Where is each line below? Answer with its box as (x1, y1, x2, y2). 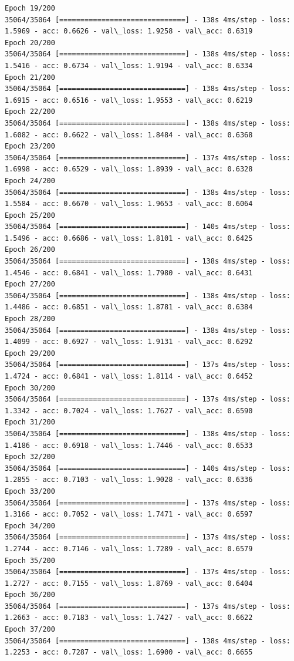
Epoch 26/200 (5, 245, 55, 254)
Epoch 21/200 (5, 73, 55, 82)
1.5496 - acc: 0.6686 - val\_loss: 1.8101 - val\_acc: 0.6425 (5, 234, 253, 242)
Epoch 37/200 (5, 625, 55, 634)
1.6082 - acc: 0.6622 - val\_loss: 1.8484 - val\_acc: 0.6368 (5, 130, 253, 139)
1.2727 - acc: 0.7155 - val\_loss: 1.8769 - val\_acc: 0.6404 (5, 579, 253, 588)
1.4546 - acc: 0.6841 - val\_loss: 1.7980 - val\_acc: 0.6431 (5, 268, 253, 277)
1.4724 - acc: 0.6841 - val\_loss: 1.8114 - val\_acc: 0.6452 (5, 372, 253, 380)
